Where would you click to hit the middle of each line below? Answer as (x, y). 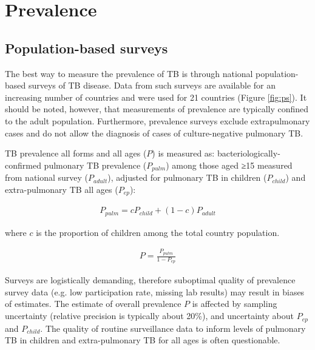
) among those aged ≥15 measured (229, 165)
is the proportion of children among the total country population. (158, 232)
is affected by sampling (235, 304)
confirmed (23, 165)
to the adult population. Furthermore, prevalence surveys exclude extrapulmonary (157, 120)
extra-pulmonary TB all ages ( (62, 189)
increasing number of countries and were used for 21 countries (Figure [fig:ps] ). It (156, 97)
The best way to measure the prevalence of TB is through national (129, 73)
